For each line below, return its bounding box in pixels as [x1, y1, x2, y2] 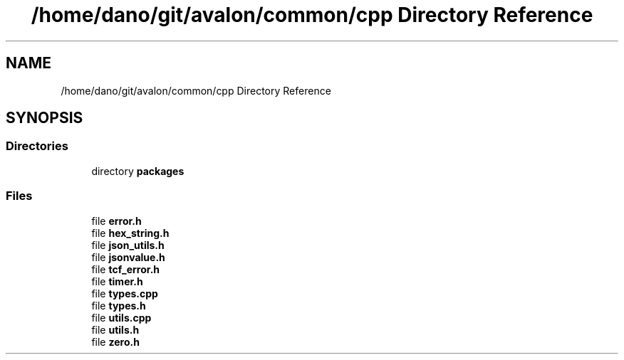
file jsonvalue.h [91, 250, 165, 263]
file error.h [91, 214, 142, 227]
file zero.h [91, 335, 140, 348]
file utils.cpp [91, 311, 152, 324]
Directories [6, 139, 68, 154]
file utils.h [91, 323, 140, 336]
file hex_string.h [91, 226, 170, 239]
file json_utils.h [91, 238, 165, 251]
